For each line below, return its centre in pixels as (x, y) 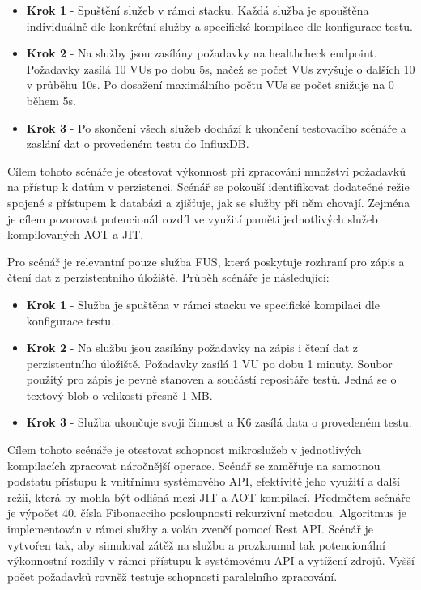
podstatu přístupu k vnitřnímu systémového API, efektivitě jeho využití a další (204, 481)
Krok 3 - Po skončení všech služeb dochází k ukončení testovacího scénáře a (216, 127)
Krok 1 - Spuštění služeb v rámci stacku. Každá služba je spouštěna (198, 10)
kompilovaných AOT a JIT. (76, 234)
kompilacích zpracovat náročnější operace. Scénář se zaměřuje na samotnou (194, 465)
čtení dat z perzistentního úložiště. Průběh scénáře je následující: (168, 277)
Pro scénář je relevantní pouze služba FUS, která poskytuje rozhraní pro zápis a (206, 261)
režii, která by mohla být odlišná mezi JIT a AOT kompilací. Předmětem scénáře (209, 497)
